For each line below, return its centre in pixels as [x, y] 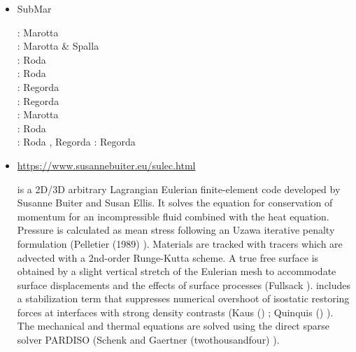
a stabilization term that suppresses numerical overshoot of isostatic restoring [183, 298]
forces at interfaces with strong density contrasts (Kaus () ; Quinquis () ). [175, 312]
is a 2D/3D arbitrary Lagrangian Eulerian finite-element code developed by [179, 189]
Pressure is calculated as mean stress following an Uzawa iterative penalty [176, 230]
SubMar [34, 8]
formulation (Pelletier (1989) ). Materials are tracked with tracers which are [180, 243]
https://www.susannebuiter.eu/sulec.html [106, 165]
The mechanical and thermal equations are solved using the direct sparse [173, 326]
